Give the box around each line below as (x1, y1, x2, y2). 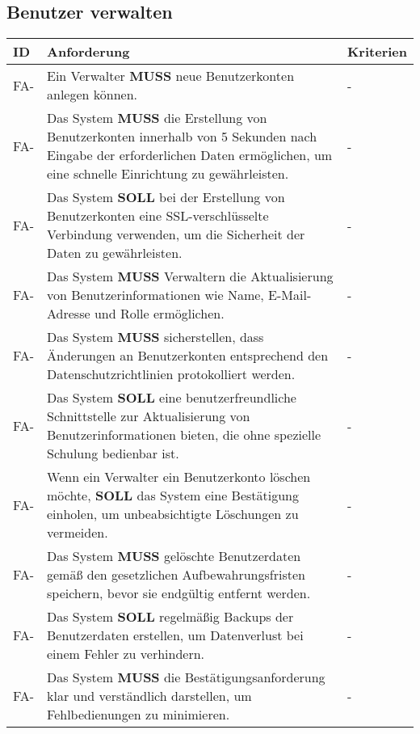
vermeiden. (47, 523, 108, 542)
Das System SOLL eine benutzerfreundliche (47, 388, 296, 407)
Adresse (47, 304, 90, 323)
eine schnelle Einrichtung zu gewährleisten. (47, 164, 289, 183)
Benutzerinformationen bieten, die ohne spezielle (47, 425, 321, 445)
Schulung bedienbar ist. (47, 444, 179, 463)
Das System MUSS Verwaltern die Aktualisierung (47, 267, 334, 286)
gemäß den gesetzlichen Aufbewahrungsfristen (47, 565, 305, 584)
